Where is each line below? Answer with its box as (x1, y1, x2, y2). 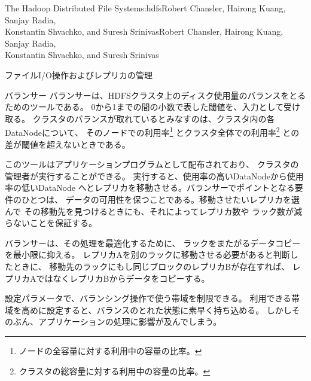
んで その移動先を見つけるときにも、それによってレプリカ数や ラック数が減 (5, 205, 303, 217)
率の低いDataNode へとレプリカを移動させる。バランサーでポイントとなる (5, 181, 295, 194)
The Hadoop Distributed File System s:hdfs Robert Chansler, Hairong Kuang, (5, 2, 286, 14)
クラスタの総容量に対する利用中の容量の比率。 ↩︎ (19, 364, 211, 377)
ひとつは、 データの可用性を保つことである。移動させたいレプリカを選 (21, 193, 300, 205)
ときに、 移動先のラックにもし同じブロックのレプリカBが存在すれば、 (13, 260, 290, 272)
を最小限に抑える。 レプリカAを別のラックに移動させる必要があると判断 (5, 248, 290, 261)
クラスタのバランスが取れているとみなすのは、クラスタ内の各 (32, 112, 275, 124)
